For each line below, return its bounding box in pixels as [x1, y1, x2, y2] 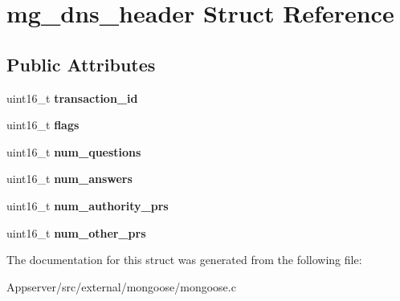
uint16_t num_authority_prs [6, 197, 169, 214]
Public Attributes [6, 51, 156, 76]
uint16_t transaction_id [6, 89, 138, 106]
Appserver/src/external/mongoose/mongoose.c [6, 278, 236, 295]
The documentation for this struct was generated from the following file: [6, 251, 362, 268]
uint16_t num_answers [6, 170, 133, 187]
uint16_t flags [6, 116, 80, 133]
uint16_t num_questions [6, 143, 141, 160]
